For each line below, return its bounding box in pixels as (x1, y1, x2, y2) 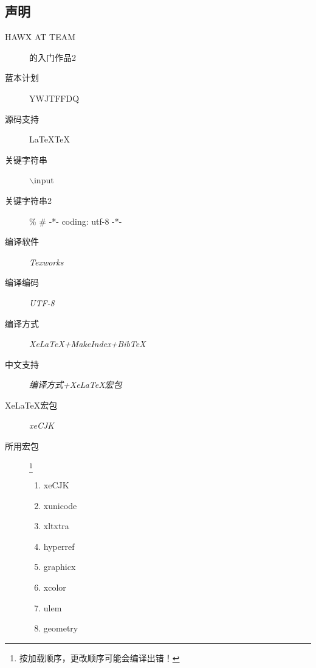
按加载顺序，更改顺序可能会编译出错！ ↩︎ (19, 651, 180, 664)
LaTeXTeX (29, 133, 70, 146)
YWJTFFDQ (29, 91, 80, 104)
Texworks (29, 255, 64, 268)
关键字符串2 (5, 194, 52, 206)
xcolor (43, 580, 66, 593)
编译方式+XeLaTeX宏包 (29, 378, 122, 391)
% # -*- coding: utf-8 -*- (29, 214, 122, 227)
